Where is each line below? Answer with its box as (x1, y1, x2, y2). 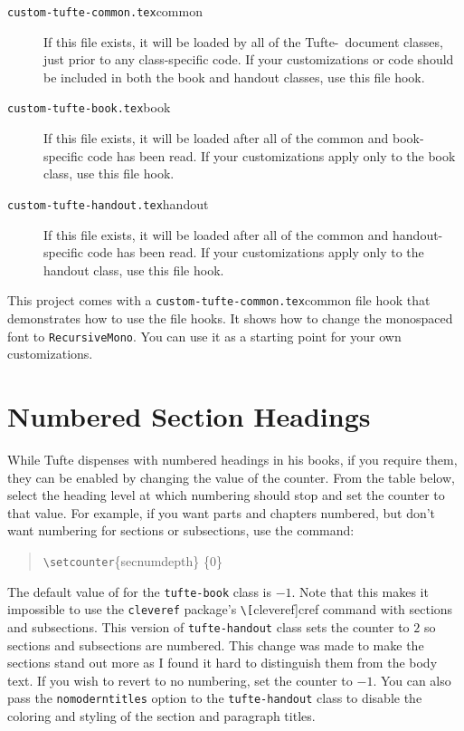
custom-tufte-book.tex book (7, 98, 171, 117)
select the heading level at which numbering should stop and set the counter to (7, 486, 445, 505)
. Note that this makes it (291, 582, 429, 601)
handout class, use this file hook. (43, 260, 224, 279)
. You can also (373, 670, 451, 689)
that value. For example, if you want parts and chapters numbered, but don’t (7, 503, 436, 522)
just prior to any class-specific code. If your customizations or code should (43, 50, 454, 69)
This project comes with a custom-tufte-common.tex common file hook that (7, 291, 431, 310)
